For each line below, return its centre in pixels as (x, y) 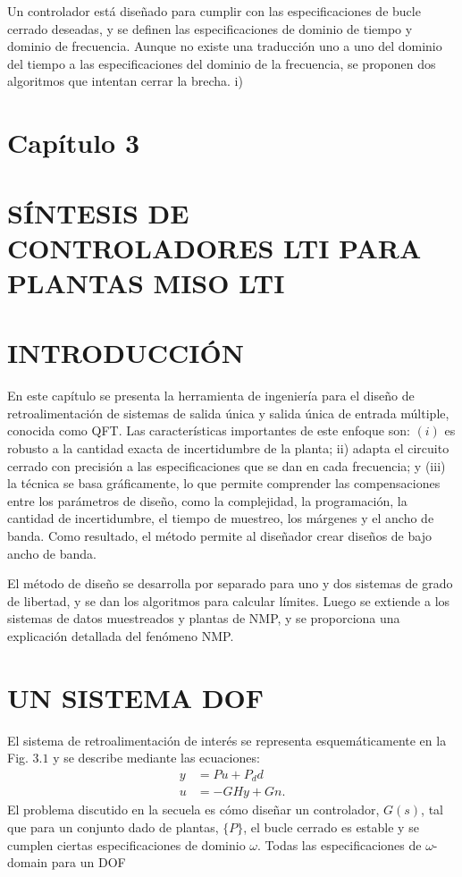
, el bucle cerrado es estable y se (331, 826)
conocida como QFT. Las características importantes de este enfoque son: (209, 430)
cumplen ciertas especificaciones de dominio (126, 844)
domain (28, 862)
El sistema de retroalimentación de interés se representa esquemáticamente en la (227, 740)
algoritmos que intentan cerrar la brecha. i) (125, 81)
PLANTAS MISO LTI (146, 282)
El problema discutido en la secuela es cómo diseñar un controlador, (193, 810)
